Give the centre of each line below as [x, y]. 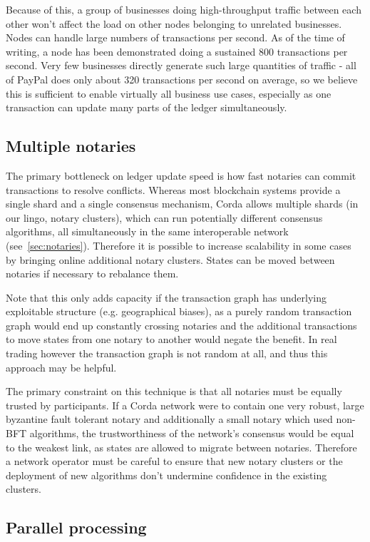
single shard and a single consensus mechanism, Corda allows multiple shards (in [182, 204]
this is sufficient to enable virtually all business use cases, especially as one [169, 93]
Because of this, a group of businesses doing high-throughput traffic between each [184, 9]
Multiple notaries [71, 146]
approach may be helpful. [61, 367]
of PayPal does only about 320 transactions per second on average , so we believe [182, 79]
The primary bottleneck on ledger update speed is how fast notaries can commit [181, 175]
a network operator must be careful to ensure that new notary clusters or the [174, 461]
